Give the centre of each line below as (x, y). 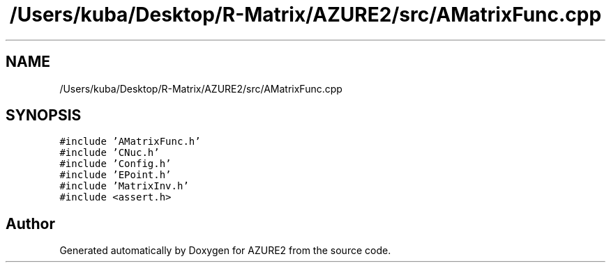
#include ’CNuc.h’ (110, 153)
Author (30, 223)
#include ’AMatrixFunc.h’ (130, 142)
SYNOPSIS (44, 116)
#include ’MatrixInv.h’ (124, 186)
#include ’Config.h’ (115, 164)
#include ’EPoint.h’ (115, 175)
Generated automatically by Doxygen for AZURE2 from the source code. (225, 251)
